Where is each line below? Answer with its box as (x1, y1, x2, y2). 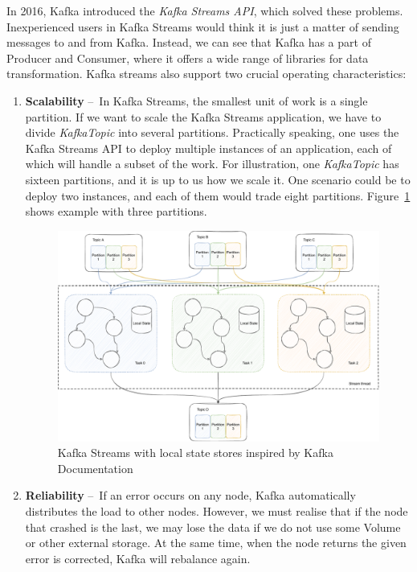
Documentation (57, 459, 133, 476)
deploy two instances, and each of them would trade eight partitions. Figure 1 (25, 187, 411, 204)
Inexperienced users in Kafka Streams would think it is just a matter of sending (6, 18, 399, 35)
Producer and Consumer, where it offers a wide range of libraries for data (6, 49, 369, 66)
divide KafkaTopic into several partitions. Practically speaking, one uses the (25, 124, 399, 141)
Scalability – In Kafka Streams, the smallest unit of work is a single (25, 92, 368, 109)
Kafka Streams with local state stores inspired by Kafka (57, 444, 333, 461)
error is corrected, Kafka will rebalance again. (25, 549, 251, 566)
